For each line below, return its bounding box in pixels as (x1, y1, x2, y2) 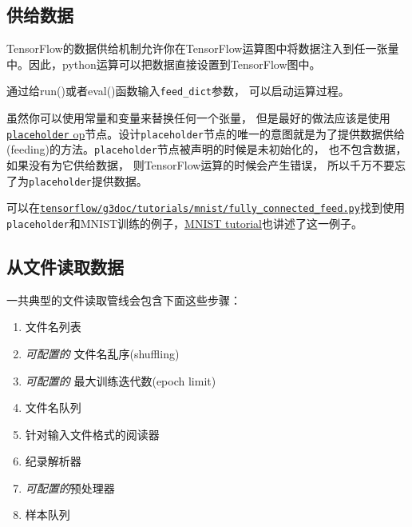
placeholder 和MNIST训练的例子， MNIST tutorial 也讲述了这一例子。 (6, 214, 362, 231)
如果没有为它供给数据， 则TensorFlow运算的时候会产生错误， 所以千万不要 (6, 156, 395, 173)
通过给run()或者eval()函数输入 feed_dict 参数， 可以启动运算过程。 (6, 82, 350, 99)
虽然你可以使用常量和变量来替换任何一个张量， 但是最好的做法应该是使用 (6, 110, 390, 126)
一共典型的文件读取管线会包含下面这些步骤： (6, 291, 241, 308)
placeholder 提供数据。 (29, 172, 148, 189)
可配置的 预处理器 (25, 479, 115, 496)
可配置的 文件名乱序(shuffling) (25, 345, 180, 361)
